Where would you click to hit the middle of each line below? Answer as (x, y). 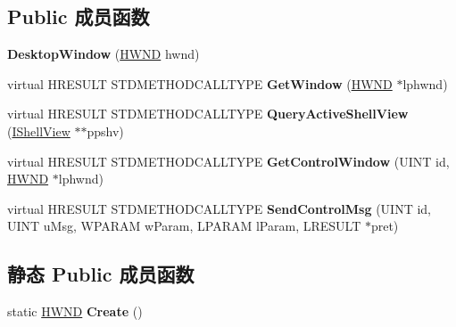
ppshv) (105, 131)
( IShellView (39, 131)
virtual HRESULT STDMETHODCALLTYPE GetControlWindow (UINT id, (228, 161)
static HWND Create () (75, 311)
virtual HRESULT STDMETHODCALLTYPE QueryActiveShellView (208, 114)
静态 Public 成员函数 (101, 274)
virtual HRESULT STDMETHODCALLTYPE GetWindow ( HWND (200, 83)
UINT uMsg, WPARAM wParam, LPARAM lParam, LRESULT (184, 226)
